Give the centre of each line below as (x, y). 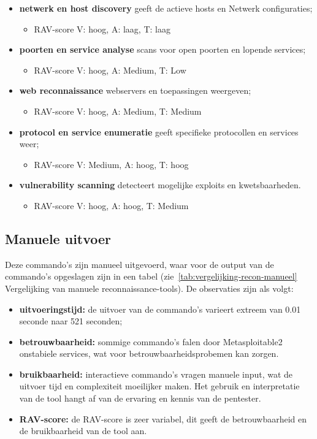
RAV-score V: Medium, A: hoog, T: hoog (111, 164)
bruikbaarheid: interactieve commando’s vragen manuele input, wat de (156, 374)
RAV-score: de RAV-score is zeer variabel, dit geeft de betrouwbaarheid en (163, 418)
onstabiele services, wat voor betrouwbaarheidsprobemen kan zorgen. (149, 353)
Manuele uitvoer (58, 238)
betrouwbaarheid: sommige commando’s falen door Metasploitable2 (151, 341)
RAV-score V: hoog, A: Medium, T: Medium (118, 111)
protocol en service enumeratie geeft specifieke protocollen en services (159, 132)
